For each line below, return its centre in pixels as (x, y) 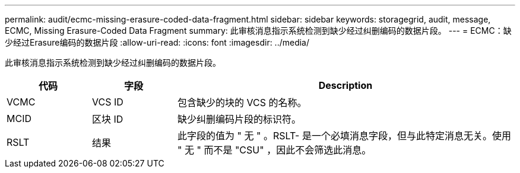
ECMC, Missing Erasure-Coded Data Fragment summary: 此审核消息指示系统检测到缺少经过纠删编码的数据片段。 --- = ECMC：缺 (258, 31)
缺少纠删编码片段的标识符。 (239, 119)
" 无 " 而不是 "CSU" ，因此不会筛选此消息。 (274, 150)
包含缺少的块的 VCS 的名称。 (242, 102)
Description (345, 85)
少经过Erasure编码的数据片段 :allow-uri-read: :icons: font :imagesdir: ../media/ (157, 42)
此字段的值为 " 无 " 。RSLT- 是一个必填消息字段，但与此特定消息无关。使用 (344, 136)
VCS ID (107, 102)
